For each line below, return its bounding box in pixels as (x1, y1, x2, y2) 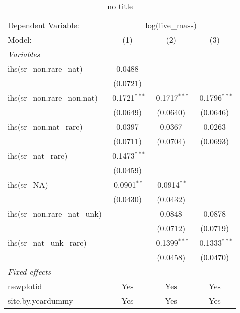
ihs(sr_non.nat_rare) (8, 121, 83, 132)
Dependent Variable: (8, 19, 79, 31)
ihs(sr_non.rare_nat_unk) (8, 208, 102, 219)
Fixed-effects (8, 266, 51, 277)
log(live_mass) (145, 19, 197, 31)
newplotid (8, 280, 42, 292)
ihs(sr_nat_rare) (8, 150, 68, 161)
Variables (8, 48, 40, 60)
